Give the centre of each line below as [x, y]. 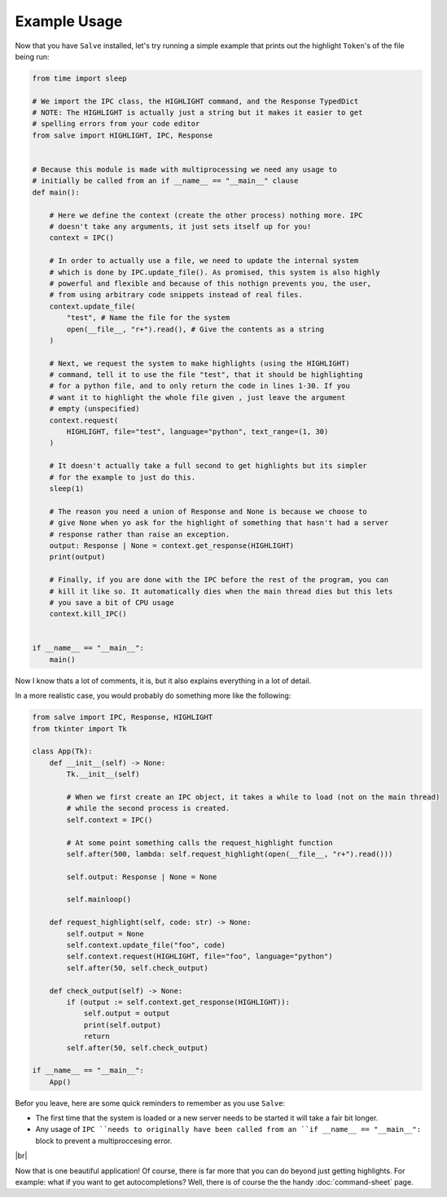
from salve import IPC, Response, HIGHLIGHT [123, 717]
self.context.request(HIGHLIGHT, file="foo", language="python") [199, 956]
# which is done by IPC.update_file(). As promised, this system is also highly [215, 272]
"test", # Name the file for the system [148, 318]
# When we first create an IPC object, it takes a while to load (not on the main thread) [253, 797]
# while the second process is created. [148, 809]
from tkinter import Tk [80, 728]
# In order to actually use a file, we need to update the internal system [204, 261]
